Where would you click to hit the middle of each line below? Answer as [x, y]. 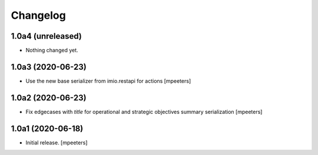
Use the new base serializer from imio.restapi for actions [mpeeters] [108, 81]
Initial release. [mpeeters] [57, 142]
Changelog [38, 15]
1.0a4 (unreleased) [46, 36]
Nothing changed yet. [52, 50]
